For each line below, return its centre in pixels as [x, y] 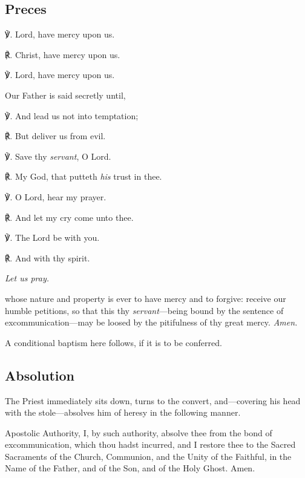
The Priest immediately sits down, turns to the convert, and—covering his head [153, 400]
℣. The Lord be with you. [52, 237]
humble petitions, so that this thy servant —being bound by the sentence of [144, 310]
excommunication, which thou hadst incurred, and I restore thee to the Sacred [150, 444]
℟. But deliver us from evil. [55, 136]
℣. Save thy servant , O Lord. [58, 156]
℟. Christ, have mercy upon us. [63, 54]
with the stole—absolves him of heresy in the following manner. [123, 412]
